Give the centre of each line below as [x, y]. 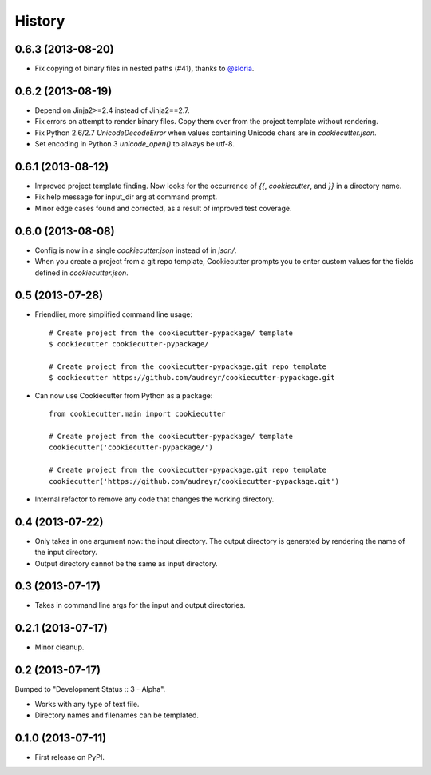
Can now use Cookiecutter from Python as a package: [124, 395]
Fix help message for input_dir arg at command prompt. [126, 197]
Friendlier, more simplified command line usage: [114, 314]
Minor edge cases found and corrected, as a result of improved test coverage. [163, 208]
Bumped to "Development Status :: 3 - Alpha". [90, 689]
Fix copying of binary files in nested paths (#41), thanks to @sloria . [144, 69]
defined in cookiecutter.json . [82, 273]
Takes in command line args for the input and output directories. [140, 605]
